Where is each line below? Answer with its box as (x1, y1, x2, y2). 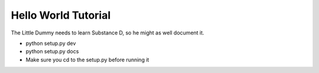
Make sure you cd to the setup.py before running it (25, 56, 149, 63)
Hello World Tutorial (11, 9, 111, 22)
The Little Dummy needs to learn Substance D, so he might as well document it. (11, 29, 204, 36)
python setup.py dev (25, 40, 76, 47)
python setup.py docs (25, 48, 79, 55)
